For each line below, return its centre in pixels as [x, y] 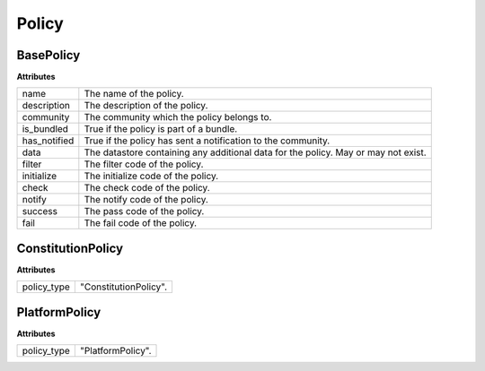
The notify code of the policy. [146, 200]
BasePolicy [48, 55]
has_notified [48, 141]
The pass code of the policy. [144, 211]
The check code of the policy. [147, 188]
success [40, 211]
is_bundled [45, 129]
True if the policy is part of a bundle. [161, 129]
